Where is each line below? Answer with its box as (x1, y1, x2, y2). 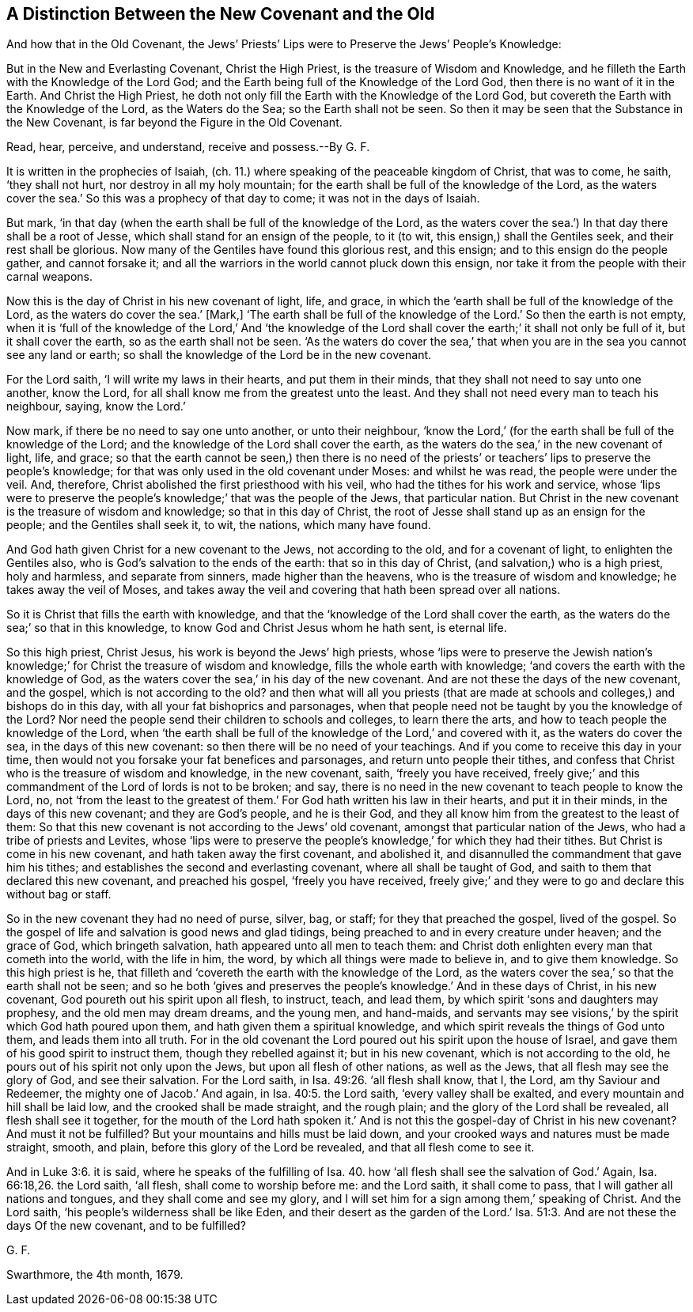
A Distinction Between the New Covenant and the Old (6, 4, 435, 24)
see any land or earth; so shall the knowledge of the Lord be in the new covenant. (6, 348, 432, 362)
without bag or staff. (6, 887, 112, 902)
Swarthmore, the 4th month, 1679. (6, 1268, 184, 1282)
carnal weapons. (6, 270, 93, 284)
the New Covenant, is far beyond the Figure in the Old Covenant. (6, 115, 343, 130)
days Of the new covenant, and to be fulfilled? (6, 1219, 246, 1233)
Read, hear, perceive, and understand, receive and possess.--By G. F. (6, 140, 370, 154)
